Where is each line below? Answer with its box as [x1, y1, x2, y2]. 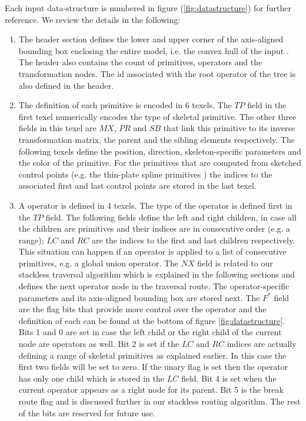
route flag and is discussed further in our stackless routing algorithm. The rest [18, 395, 301, 407]
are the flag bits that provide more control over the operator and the [18, 303, 267, 315]
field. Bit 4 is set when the [181, 372, 277, 384]
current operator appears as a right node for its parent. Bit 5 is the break [18, 383, 284, 396]
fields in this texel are [18, 122, 97, 134]
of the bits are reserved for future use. [18, 406, 155, 419]
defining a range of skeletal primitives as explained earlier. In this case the [18, 349, 287, 361]
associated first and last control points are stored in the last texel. [18, 179, 257, 192]
